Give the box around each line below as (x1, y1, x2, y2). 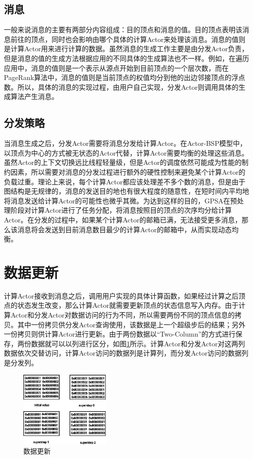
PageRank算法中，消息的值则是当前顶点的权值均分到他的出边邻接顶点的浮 (4, 72, 238, 82)
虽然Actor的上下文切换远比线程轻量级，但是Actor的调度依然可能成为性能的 (4, 157, 242, 167)
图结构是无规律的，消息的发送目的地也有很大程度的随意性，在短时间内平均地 (4, 186, 249, 196)
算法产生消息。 (10, 91, 58, 101)
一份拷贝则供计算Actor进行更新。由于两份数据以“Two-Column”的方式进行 (4, 329, 236, 339)
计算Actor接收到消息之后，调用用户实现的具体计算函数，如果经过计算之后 (4, 290, 239, 300)
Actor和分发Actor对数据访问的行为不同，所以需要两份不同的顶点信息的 (10, 310, 235, 319)
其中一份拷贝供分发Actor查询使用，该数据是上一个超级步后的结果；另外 (17, 319, 246, 329)
